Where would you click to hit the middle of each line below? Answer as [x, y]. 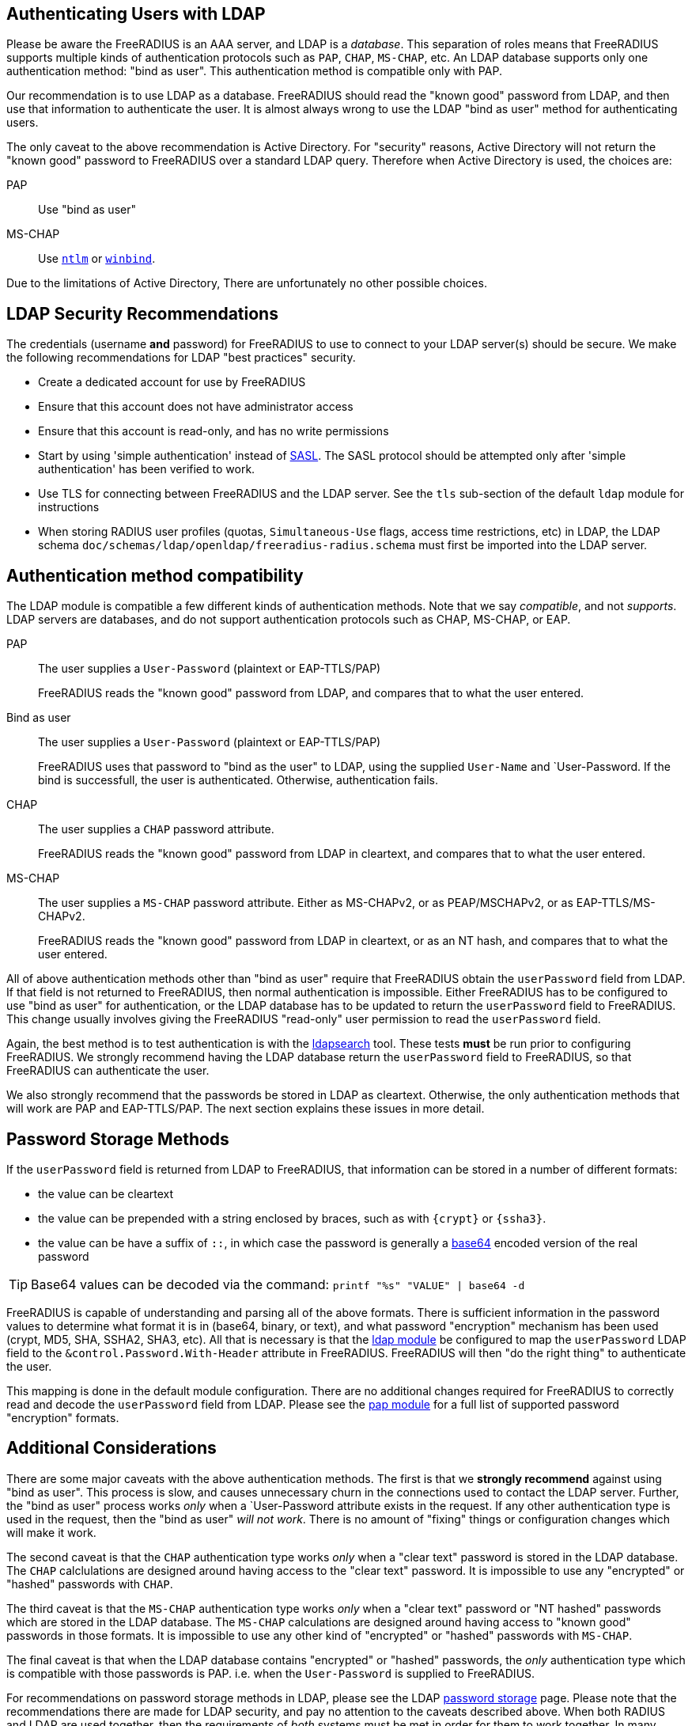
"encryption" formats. [63, 1417]
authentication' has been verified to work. [147, 469]
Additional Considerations [112, 1448]
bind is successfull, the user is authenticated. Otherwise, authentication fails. [238, 780]
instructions [69, 507]
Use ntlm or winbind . [97, 259]
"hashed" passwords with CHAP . [90, 1584]
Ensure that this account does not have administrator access [196, 407]
